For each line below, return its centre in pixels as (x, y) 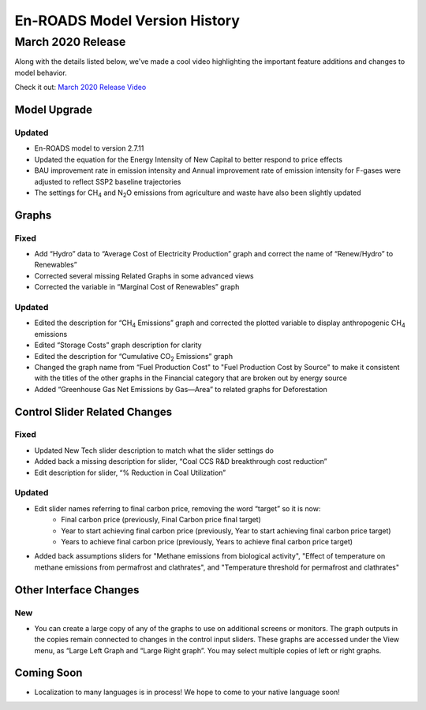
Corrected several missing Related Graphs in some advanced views (144, 275)
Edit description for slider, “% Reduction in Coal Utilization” (130, 473)
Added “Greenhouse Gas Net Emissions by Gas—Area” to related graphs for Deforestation (181, 389)
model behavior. (41, 73)
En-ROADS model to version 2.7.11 (89, 148)
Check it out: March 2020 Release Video (80, 88)
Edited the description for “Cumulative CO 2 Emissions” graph (133, 357)
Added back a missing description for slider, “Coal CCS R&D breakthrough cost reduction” (181, 461)
